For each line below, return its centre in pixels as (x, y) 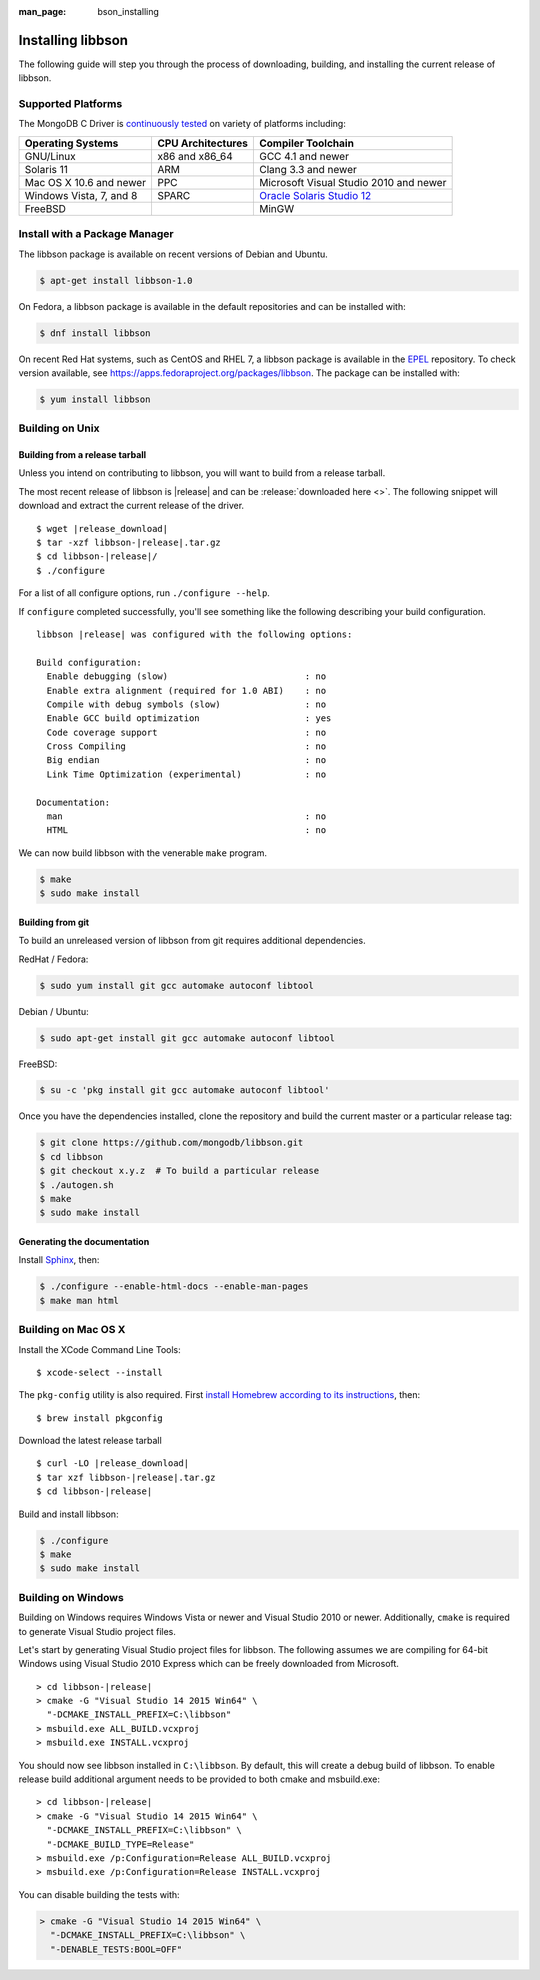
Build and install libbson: (68, 1514)
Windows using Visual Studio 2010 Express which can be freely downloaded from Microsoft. (209, 1664)
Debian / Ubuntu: (53, 1011)
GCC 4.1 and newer (304, 156)
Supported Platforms (70, 104)
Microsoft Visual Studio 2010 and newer (352, 182)
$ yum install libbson (95, 399)
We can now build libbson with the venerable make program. (142, 852)
